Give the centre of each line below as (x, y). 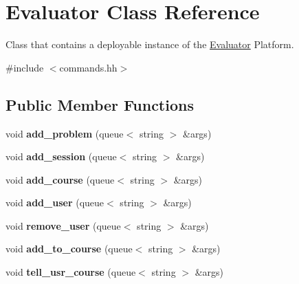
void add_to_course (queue (69, 249)
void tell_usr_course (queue (71, 272)
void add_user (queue (55, 203)
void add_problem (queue (65, 133)
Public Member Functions (100, 104)
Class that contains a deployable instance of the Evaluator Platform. (150, 44)
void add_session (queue (61, 156)
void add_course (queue (60, 179)
